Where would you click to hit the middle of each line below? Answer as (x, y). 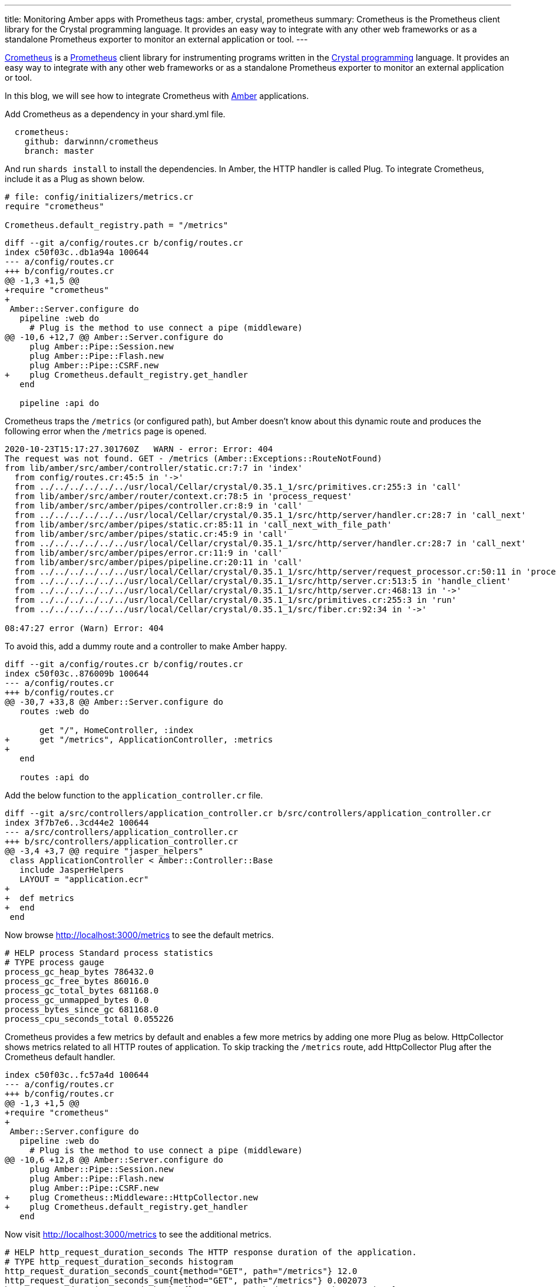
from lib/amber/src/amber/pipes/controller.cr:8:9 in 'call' (158, 506)
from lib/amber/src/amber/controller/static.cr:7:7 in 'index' (154, 468)
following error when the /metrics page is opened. (106, 431)
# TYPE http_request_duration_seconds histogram (119, 1262)
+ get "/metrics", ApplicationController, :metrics (139, 740)
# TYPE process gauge (54, 962)
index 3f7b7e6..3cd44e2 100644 (77, 823)
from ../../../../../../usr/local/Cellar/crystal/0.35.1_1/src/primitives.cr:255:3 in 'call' (238, 487)
